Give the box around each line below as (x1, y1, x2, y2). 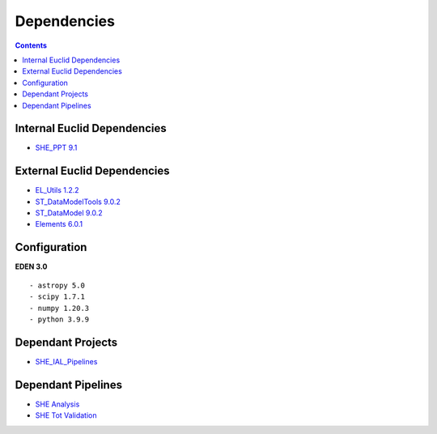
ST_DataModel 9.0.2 (35, 208, 103, 218)
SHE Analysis (35, 399, 80, 409)
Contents (15, 40, 48, 50)
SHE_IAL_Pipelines (35, 356, 98, 366)
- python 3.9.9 (29, 314, 90, 324)
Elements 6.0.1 (35, 219, 83, 229)
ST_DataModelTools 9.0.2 (35, 197, 121, 206)
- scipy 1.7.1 (29, 292, 85, 301)
